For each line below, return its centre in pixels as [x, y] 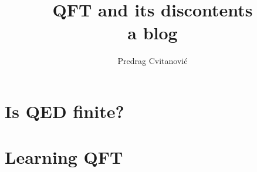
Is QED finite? [65, 111]
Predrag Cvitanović [153, 61]
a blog [153, 33]
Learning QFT [64, 157]
